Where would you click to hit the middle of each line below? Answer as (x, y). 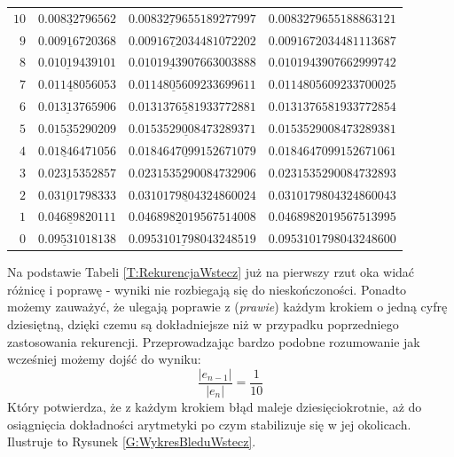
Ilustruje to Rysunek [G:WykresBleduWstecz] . (132, 441)
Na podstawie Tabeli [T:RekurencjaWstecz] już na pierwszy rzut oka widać (211, 272)
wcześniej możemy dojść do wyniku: (104, 359)
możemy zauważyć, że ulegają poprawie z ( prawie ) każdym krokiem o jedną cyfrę (227, 307)
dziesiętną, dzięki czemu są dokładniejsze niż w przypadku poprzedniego (203, 324)
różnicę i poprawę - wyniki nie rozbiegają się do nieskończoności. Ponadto (207, 289)
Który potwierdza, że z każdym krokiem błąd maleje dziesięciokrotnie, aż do (215, 406)
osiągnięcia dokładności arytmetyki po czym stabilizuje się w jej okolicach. (209, 424)
